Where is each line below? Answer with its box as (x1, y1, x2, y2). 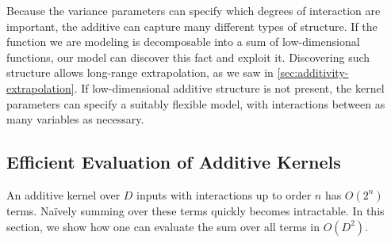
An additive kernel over (6, 186, 121, 203)
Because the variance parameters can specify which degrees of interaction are (6, 2, 381, 18)
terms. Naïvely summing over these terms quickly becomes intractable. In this (6, 202, 385, 218)
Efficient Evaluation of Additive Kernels (6, 150, 341, 174)
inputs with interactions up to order (136, 186, 312, 203)
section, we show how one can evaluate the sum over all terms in (6, 218, 320, 234)
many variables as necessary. (6, 111, 144, 127)
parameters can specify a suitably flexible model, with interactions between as (6, 95, 385, 112)
